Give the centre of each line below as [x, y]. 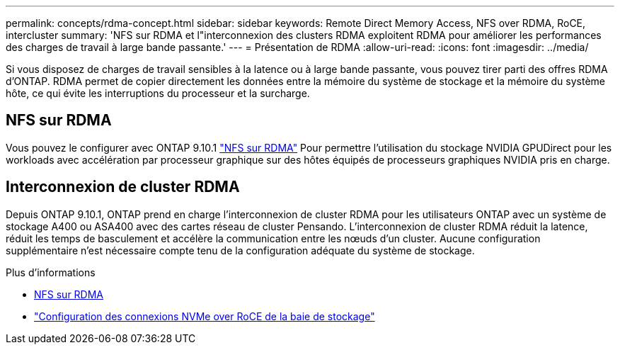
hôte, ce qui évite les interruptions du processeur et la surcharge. [158, 93]
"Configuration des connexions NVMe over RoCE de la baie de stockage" [205, 316]
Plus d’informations [51, 272]
